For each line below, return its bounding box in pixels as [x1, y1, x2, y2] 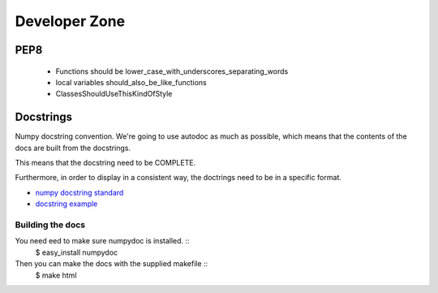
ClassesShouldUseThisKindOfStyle [55, 89, 173, 99]
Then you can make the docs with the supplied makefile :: [15, 259, 208, 269]
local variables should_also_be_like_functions [55, 77, 207, 87]
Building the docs [15, 219, 85, 231]
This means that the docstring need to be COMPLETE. [15, 158, 196, 168]
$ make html [35, 270, 77, 280]
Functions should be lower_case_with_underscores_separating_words [55, 66, 289, 76]
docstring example [35, 199, 98, 209]
